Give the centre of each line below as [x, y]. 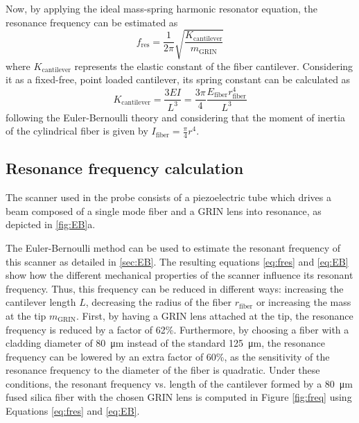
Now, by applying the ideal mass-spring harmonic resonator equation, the [162, 8]
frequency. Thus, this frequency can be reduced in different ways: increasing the [175, 288]
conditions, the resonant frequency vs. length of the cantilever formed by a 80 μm [179, 383]
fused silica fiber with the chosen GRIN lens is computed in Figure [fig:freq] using [179, 397]
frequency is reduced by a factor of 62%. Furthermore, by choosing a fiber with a [177, 329]
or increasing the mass [304, 302]
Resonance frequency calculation [125, 168]
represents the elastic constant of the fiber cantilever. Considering [214, 66]
